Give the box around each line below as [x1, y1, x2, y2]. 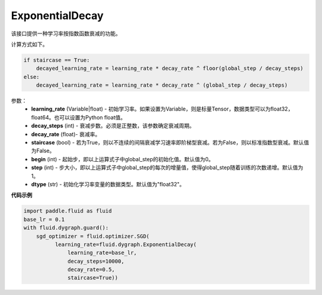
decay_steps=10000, [67, 257, 125, 265]
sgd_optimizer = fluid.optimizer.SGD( [36, 233, 150, 239]
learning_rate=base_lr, [67, 250, 137, 256]
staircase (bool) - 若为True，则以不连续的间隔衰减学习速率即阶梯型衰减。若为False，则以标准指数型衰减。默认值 [31, 139, 309, 146]
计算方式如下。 [11, 41, 48, 48]
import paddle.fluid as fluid [23, 208, 112, 214]
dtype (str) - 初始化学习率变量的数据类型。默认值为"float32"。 [31, 180, 185, 188]
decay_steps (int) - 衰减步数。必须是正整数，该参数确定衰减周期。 [31, 122, 195, 130]
